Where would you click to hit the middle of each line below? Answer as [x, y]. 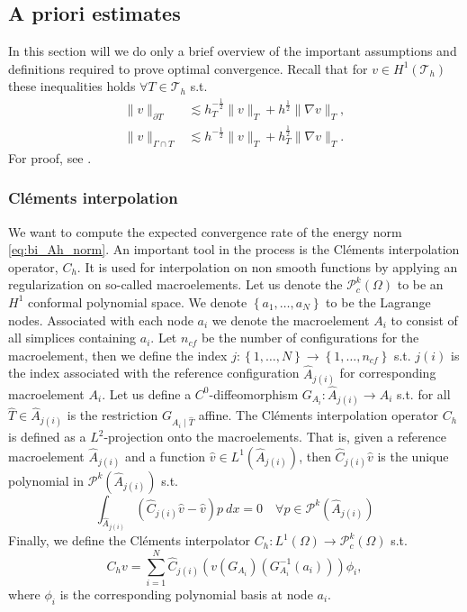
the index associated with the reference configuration [154, 373]
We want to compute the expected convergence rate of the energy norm [205, 231]
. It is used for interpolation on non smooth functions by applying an [267, 266]
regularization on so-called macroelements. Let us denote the [175, 284]
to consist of [424, 320]
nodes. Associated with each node [101, 320]
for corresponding [388, 373]
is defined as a [47, 437]
